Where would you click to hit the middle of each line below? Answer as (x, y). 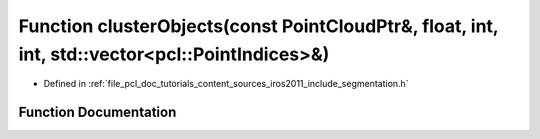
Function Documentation (97, 112)
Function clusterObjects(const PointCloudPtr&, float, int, (258, 26)
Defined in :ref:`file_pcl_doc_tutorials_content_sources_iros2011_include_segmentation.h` (226, 84)
